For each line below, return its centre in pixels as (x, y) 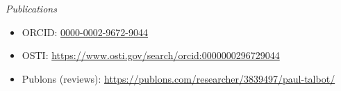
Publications (31, 8)
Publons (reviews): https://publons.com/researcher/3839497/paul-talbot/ (178, 78)
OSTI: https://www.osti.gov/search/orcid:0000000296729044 (151, 55)
